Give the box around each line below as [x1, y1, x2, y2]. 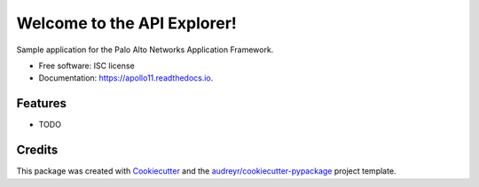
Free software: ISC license [38, 60, 135, 71]
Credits [16, 143, 59, 158]
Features [16, 96, 67, 111]
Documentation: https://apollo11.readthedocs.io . [38, 73, 214, 83]
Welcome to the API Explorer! [16, 13, 237, 33]
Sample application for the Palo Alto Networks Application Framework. [16, 44, 274, 55]
